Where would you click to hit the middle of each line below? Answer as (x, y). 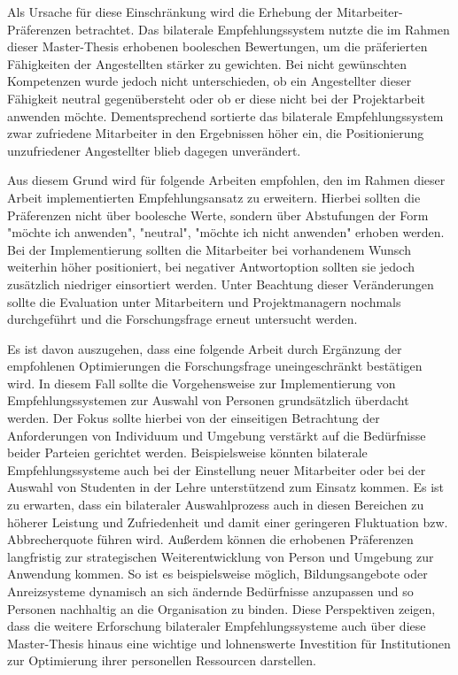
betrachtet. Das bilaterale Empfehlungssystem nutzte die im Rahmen (262, 29)
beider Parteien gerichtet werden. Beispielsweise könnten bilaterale (187, 453)
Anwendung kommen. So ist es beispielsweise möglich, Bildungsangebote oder (217, 574)
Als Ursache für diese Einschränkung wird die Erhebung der (170, 12)
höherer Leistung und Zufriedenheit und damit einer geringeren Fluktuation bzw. (228, 522)
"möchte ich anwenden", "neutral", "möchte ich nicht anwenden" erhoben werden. (226, 232)
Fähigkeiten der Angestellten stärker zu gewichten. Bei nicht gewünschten (207, 63)
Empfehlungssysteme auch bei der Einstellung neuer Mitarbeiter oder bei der (217, 469)
